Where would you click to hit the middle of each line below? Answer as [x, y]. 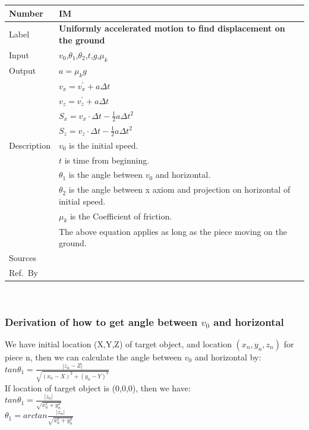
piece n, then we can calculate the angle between [93, 357]
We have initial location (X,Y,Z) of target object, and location [118, 343]
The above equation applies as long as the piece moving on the [173, 231]
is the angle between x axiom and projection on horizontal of [179, 189]
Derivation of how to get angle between [101, 321]
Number [26, 13]
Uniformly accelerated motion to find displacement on [172, 28]
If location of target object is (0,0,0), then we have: [98, 387]
